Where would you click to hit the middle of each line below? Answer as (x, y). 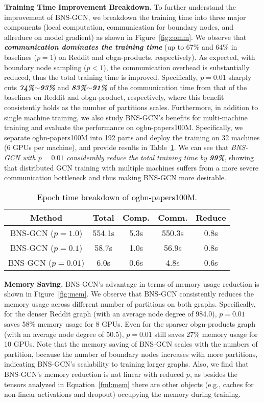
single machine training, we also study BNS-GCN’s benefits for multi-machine (126, 117)
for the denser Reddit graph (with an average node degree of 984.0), (111, 314)
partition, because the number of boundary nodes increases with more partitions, (131, 354)
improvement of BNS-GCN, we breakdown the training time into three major (125, 17)
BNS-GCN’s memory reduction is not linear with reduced (94, 374)
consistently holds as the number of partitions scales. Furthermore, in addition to (131, 107)
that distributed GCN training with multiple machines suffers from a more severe (131, 167)
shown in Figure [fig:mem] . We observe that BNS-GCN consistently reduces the (129, 294)
